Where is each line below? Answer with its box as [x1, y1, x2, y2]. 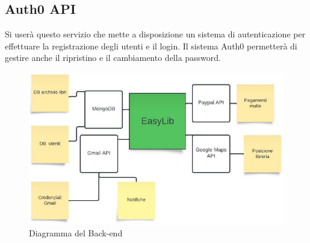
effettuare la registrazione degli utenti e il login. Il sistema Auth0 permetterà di [5, 39, 297, 52]
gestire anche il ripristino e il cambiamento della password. [5, 51, 222, 64]
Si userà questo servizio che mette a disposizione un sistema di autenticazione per [5, 28, 306, 40]
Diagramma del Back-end [29, 226, 123, 239]
